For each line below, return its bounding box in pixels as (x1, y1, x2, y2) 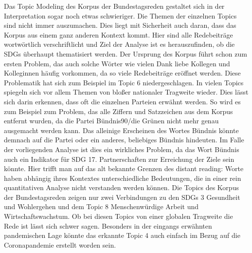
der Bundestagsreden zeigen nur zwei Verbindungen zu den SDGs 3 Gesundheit (4, 192, 240, 202)
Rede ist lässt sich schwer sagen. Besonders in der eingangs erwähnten (4, 220, 212, 231)
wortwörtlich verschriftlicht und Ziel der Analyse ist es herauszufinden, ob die (4, 39, 235, 49)
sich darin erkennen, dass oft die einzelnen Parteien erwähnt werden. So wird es (4, 96, 241, 106)
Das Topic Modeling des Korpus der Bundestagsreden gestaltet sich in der (4, 1, 225, 11)
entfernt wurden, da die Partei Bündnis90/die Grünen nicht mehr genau (4, 116, 219, 126)
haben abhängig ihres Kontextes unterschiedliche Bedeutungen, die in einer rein (4, 173, 241, 183)
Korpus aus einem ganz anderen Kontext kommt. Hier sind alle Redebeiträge (4, 29, 233, 39)
